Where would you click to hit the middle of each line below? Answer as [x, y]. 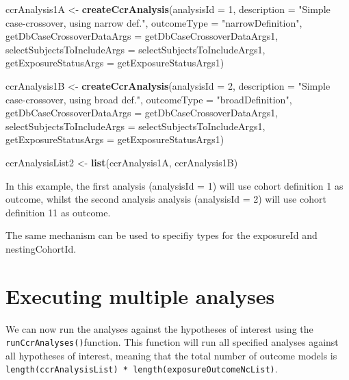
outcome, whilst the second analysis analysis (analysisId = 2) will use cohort [166, 199]
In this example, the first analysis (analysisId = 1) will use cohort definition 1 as [174, 185]
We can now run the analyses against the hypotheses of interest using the [159, 328]
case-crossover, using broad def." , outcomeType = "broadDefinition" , [149, 99]
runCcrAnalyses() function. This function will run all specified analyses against [172, 342]
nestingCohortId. [41, 248]
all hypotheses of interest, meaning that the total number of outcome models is [171, 355]
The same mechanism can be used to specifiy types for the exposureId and [161, 235]
